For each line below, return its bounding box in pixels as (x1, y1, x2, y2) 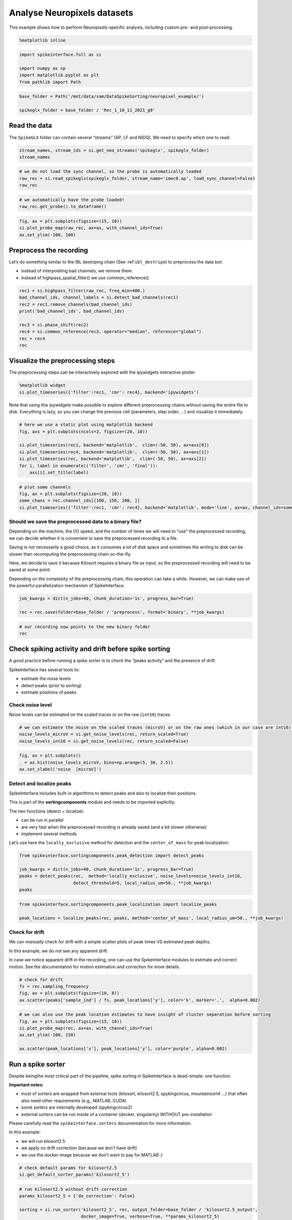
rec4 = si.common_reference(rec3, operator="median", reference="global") (19, 329, 202, 334)
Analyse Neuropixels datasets (9, 7, 133, 18)
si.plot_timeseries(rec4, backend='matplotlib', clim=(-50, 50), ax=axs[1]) (19, 449, 209, 455)
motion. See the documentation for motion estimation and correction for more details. (9, 964, 181, 970)
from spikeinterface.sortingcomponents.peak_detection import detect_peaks (19, 853, 204, 858)
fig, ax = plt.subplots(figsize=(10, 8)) (19, 991, 120, 996)
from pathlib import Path (19, 79, 81, 85)
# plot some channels (19, 484, 71, 490)
